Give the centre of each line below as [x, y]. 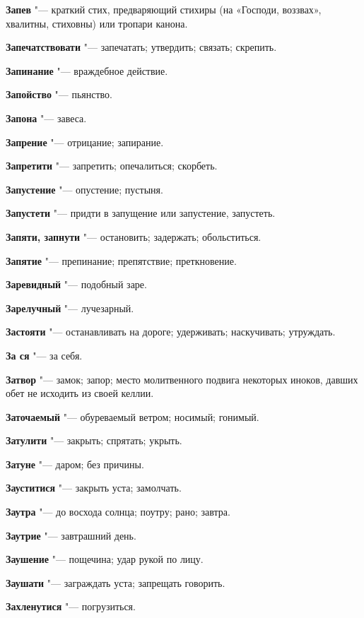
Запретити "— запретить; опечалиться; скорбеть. [112, 166]
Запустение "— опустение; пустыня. [84, 189]
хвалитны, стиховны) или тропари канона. [97, 23]
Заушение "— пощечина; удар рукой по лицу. [105, 559]
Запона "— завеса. [46, 118]
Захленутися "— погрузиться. [71, 606]
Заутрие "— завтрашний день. [71, 535]
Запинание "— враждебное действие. [87, 70]
